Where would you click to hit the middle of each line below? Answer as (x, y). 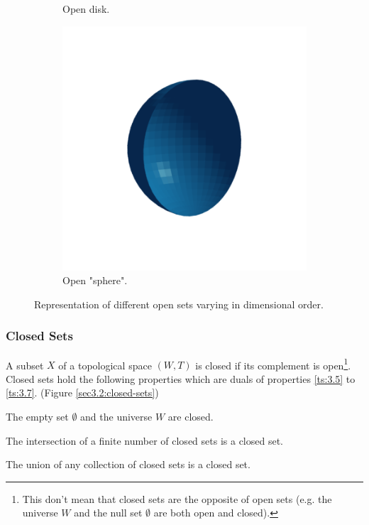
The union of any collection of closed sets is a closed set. (128, 464)
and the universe (116, 417)
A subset (25, 365)
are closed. (191, 417)
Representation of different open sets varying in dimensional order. (179, 304)
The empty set (37, 417)
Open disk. (86, 9)
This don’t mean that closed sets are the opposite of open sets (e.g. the (177, 498)
